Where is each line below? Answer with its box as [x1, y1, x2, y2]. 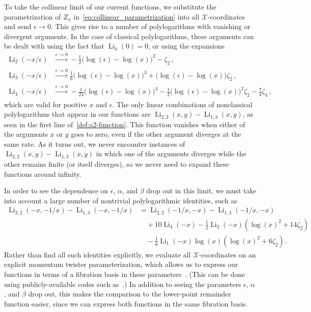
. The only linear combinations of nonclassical [112, 99, 252, 109]
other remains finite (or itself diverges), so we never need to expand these [4, 158, 229, 169]
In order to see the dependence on [4, 185, 108, 196]
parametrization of [4, 11, 61, 22]
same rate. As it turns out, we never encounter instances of [4, 138, 185, 149]
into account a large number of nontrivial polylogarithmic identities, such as [4, 195, 237, 205]
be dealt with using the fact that [4, 41, 104, 51]
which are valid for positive [4, 99, 87, 109]
